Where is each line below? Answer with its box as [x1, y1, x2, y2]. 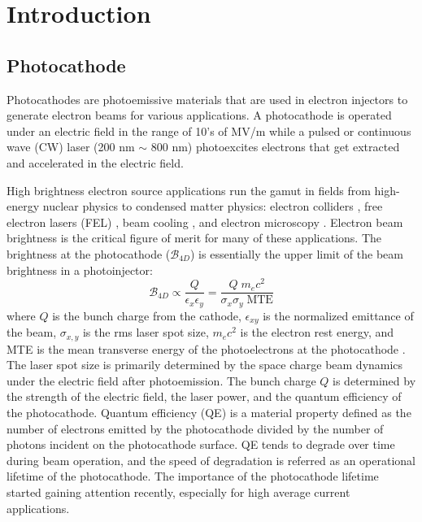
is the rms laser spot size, [82, 324, 209, 341]
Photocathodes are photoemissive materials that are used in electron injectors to [7, 90, 408, 107]
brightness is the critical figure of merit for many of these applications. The [7, 229, 382, 246]
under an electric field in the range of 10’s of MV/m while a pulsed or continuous [7, 122, 411, 139]
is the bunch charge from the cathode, [52, 307, 241, 324]
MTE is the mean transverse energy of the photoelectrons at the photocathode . [7, 340, 406, 357]
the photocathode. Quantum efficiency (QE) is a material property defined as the [7, 403, 411, 420]
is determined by [333, 372, 416, 389]
